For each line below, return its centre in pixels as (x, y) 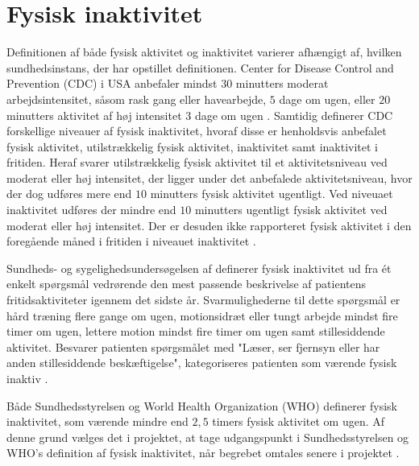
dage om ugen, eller (327, 99)
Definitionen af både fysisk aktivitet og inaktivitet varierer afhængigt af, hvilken (204, 52)
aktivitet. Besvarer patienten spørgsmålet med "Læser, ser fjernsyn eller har (193, 346)
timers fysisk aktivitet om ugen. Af (299, 421)
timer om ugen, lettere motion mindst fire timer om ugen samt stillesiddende (196, 331)
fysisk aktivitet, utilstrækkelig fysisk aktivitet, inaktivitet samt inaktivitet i (192, 146)
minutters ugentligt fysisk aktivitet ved (291, 210)
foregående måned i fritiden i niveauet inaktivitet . (131, 241)
